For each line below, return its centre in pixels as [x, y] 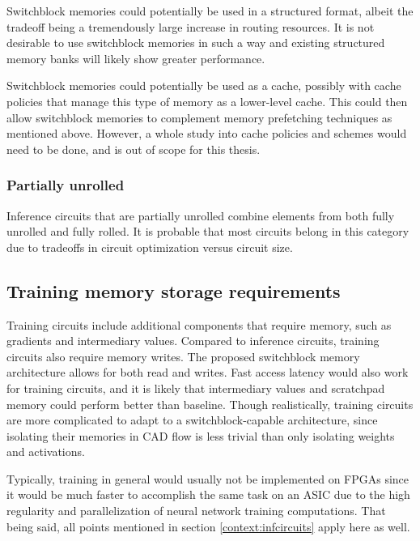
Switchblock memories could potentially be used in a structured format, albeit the [210, 11]
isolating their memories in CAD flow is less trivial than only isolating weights [201, 435]
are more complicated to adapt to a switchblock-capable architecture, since [192, 420]
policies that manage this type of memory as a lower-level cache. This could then [207, 101]
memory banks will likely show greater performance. [136, 58]
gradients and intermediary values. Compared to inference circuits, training [193, 341]
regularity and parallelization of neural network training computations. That [196, 511]
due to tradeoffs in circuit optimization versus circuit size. [150, 247]
